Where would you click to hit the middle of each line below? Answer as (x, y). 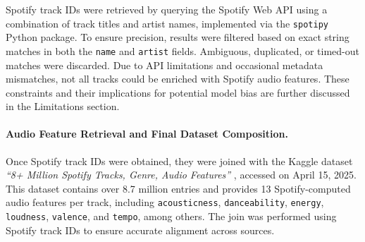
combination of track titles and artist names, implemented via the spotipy (167, 23)
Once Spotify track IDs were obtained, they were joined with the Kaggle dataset (179, 161)
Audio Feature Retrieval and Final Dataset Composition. (147, 134)
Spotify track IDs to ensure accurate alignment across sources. (140, 230)
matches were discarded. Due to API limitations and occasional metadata (165, 65)
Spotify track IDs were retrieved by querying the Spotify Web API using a (167, 9)
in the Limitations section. (63, 106)
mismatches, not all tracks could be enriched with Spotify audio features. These (178, 79)
